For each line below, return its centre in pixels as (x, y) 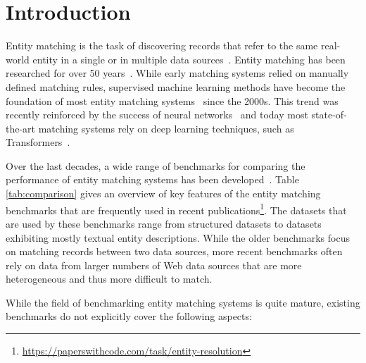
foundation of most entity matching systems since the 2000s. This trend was (172, 100)
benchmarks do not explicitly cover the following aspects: (129, 316)
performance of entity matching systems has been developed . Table (152, 179)
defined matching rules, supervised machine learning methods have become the (176, 86)
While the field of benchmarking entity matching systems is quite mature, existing (183, 302)
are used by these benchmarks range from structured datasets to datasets (164, 223)
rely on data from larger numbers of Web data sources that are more (154, 265)
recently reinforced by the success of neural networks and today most (157, 115)
